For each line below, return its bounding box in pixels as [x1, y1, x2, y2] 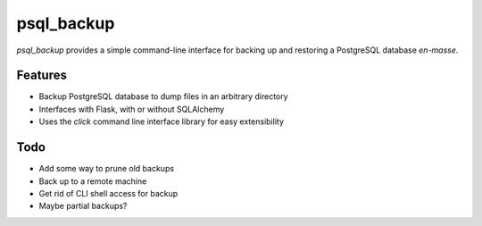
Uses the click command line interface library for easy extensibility [38, 116, 285, 127]
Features [16, 68, 67, 83]
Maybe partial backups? [38, 201, 128, 212]
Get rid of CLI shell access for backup [38, 188, 179, 198]
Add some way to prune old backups [38, 163, 174, 174]
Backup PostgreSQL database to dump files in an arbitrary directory [38, 91, 289, 102]
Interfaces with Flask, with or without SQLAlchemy [38, 104, 225, 114]
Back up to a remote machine [38, 175, 147, 187]
